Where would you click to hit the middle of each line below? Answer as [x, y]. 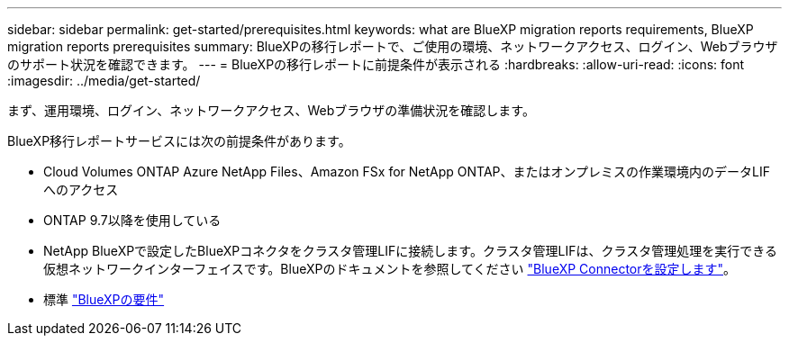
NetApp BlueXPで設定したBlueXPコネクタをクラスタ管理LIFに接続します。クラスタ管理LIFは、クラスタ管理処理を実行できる [411, 251]
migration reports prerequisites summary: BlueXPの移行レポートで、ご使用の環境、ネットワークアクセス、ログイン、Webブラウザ [393, 46]
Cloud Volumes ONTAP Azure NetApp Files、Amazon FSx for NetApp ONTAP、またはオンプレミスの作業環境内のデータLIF [407, 171]
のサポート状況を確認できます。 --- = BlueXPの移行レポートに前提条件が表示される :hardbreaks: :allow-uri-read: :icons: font [376, 64]
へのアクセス [81, 190]
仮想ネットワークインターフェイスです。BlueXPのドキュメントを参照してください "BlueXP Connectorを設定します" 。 [390, 269]
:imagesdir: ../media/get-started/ [104, 81]
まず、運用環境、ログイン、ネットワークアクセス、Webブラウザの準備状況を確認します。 [271, 110]
